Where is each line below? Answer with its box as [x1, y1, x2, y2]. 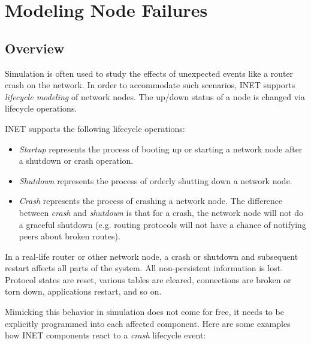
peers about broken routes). [19, 230, 120, 242]
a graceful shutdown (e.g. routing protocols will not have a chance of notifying [19, 218, 306, 230]
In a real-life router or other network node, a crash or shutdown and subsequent [5, 250, 298, 262]
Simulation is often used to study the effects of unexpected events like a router [5, 67, 294, 79]
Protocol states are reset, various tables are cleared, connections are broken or [5, 273, 291, 286]
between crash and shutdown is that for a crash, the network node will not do [19, 206, 304, 218]
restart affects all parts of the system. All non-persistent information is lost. [5, 262, 283, 274]
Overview [5, 38, 65, 57]
